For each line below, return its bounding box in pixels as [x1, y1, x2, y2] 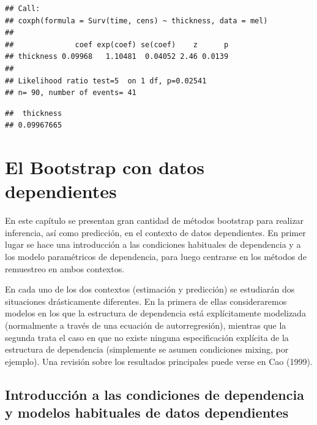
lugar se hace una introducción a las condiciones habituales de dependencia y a [5, 238, 301, 251]
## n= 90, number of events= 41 [5, 88, 136, 98]
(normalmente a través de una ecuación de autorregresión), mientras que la [5, 319, 286, 331]
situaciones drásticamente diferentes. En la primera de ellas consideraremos [5, 294, 287, 307]
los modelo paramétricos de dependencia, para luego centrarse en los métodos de [5, 250, 307, 263]
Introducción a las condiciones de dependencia [5, 385, 304, 404]
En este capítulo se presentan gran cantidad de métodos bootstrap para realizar [5, 214, 304, 227]
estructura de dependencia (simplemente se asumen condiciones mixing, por [5, 343, 289, 356]
